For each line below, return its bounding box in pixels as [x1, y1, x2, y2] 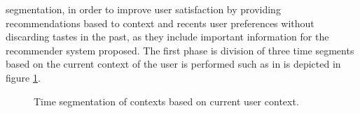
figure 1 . [6, 70, 41, 84]
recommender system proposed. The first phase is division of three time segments [6, 43, 354, 57]
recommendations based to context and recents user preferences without [6, 15, 314, 30]
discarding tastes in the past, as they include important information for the [6, 29, 329, 44]
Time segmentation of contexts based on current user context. [34, 93, 299, 108]
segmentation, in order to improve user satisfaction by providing [6, 2, 281, 16]
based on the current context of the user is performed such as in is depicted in [6, 56, 341, 71]
